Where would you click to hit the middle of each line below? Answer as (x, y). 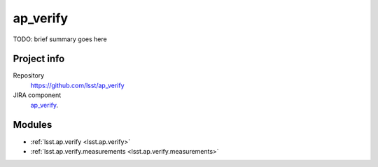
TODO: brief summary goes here (60, 39)
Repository (29, 75)
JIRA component (37, 95)
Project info (39, 59)
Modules (33, 125)
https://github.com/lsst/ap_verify (78, 85)
